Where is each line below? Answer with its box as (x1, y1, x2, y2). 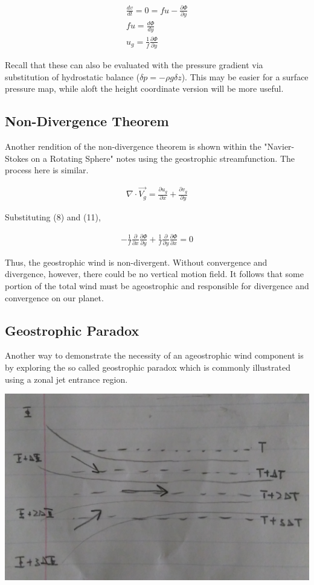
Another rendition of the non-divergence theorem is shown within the (5, 140, 261, 153)
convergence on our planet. (5, 291, 104, 304)
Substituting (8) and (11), (5, 211, 101, 223)
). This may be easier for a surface (181, 70, 309, 83)
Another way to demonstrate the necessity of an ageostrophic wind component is (5, 349, 304, 362)
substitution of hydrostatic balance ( (5, 70, 140, 83)
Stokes (5, 152, 28, 164)
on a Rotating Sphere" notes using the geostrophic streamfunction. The (31, 152, 295, 164)
